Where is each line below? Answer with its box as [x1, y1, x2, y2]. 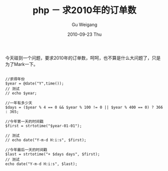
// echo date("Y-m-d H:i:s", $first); [5, 137, 87, 142]
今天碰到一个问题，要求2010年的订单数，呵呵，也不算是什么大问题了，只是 [5, 55, 161, 61]
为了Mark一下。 [5, 61, 38, 67]
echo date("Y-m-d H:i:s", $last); [5, 161, 78, 166]
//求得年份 [5, 76, 25, 81]
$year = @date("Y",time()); [5, 81, 64, 86]
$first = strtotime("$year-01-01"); [5, 123, 82, 128]
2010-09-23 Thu [67, 31, 102, 37]
